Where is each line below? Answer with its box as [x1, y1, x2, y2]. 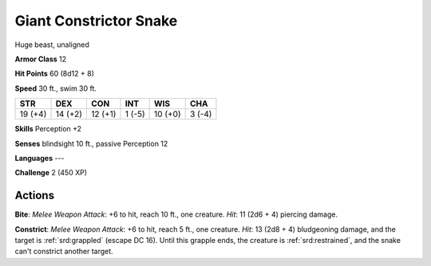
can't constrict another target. [14, 247, 113, 256]
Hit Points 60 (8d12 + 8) [14, 68, 95, 79]
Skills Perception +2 [14, 124, 82, 134]
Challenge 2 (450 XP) [14, 168, 88, 178]
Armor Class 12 [14, 54, 67, 64]
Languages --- [14, 153, 65, 162]
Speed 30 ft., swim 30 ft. [14, 84, 97, 93]
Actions [14, 189, 55, 202]
